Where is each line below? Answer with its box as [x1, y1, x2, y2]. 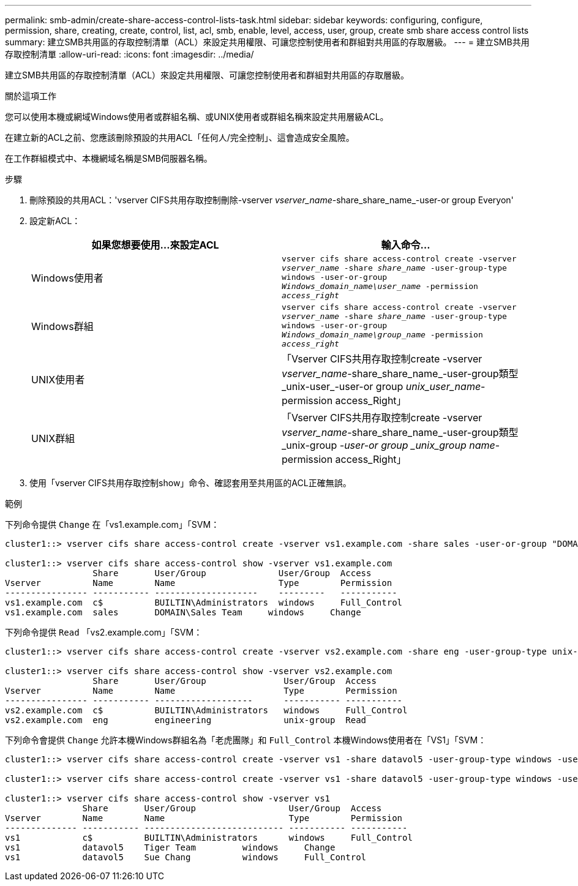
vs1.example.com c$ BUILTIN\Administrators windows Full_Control [5, 598, 403, 607]
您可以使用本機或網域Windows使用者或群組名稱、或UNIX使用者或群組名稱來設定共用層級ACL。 [5, 111, 389, 122]
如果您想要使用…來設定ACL [91, 239, 219, 251]
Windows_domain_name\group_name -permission [282, 330, 483, 339]
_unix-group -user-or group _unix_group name [282, 439, 495, 451]
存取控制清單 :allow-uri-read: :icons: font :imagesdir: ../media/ [5, 49, 254, 59]
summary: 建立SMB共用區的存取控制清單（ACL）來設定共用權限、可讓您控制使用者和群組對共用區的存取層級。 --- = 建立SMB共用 [5, 37, 530, 47]
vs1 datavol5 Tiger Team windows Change [5, 843, 336, 852]
